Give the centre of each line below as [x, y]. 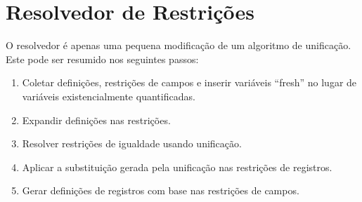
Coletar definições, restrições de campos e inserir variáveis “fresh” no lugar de [189, 82]
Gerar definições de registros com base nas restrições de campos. [161, 190]
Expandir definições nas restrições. [96, 120]
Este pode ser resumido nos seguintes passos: [102, 59]
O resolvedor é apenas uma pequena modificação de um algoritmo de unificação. [179, 45]
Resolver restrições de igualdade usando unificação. [132, 143]
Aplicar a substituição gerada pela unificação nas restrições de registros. [177, 167]
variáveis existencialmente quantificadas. [109, 96]
